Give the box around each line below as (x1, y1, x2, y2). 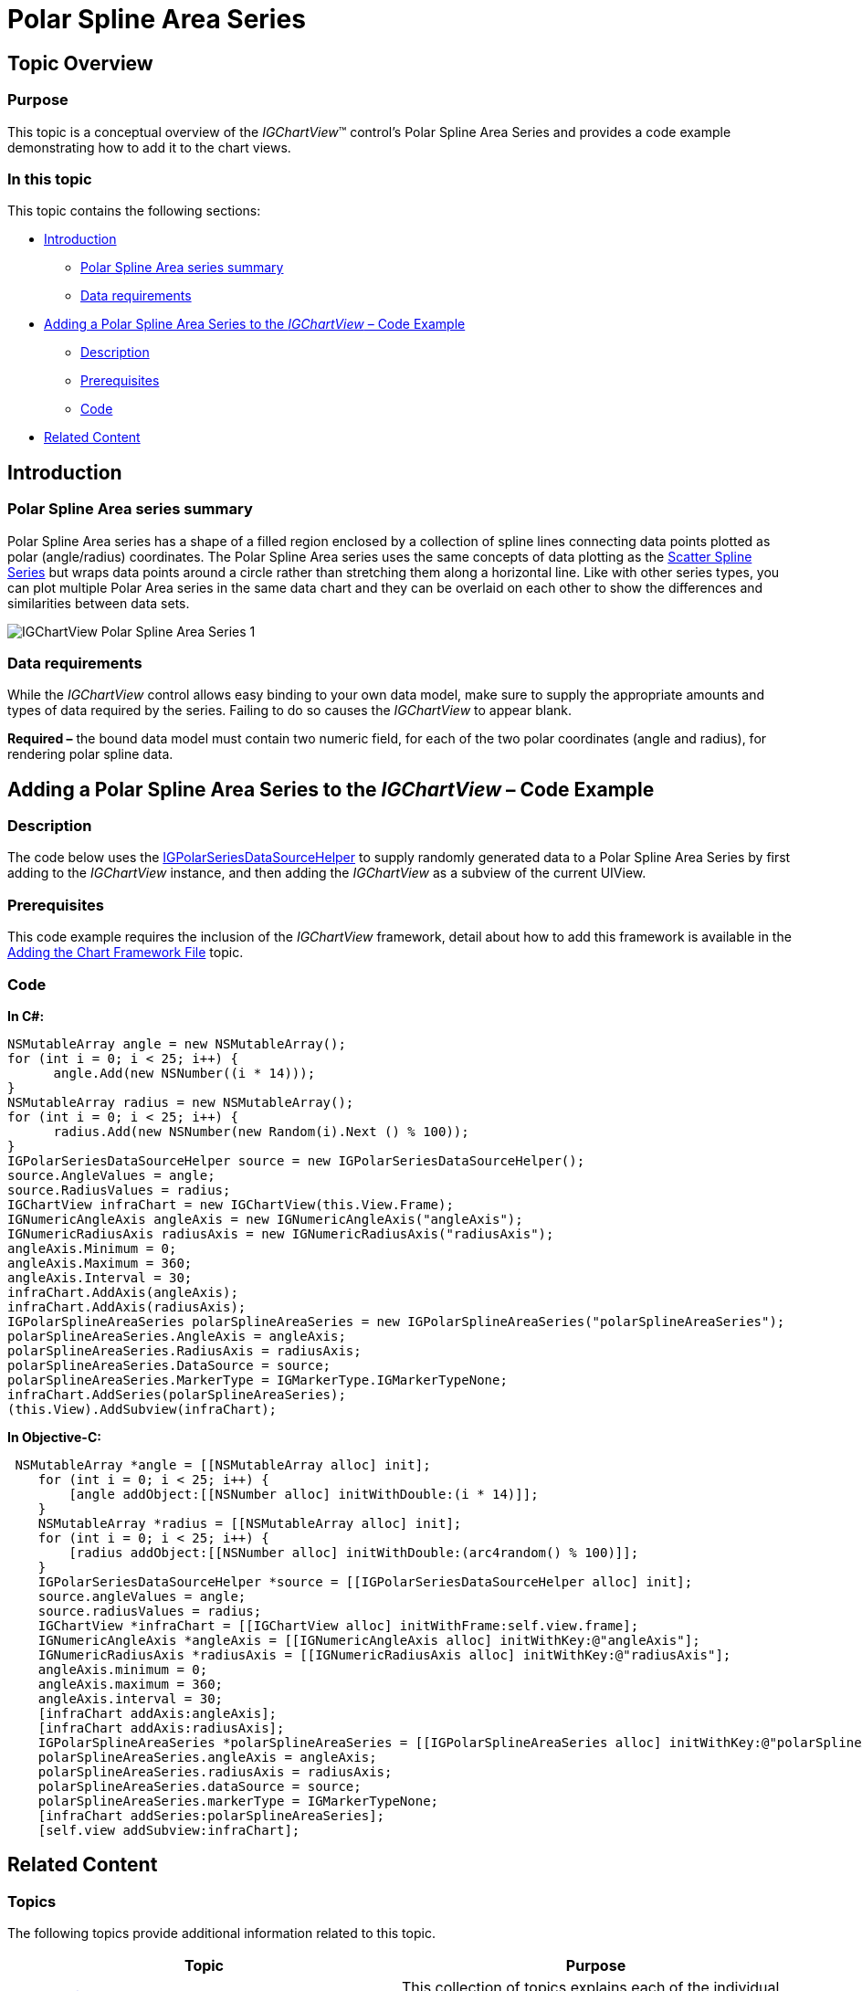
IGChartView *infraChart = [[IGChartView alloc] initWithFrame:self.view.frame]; (37, 1617, 639, 1633)
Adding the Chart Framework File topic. (7, 944, 244, 961)
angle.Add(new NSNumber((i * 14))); (53, 1065, 316, 1080)
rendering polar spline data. (7, 746, 173, 763)
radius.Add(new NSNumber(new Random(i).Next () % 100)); (53, 1123, 469, 1139)
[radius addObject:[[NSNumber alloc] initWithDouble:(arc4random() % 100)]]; (68, 1544, 639, 1560)
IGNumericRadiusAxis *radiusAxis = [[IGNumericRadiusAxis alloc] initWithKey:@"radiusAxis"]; (37, 1647, 731, 1662)
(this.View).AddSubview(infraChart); (7, 1401, 278, 1417)
